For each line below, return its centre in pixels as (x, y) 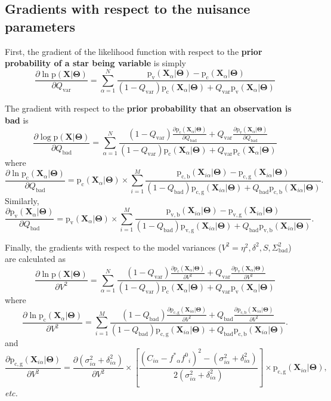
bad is (17, 120)
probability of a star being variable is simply (95, 63)
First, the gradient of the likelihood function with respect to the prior (134, 51)
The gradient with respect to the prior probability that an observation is (148, 108)
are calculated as (35, 259)
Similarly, (22, 200)
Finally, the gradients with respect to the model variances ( (113, 247)
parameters (40, 26)
